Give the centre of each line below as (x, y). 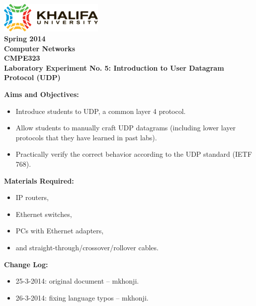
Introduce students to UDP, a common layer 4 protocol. (101, 111)
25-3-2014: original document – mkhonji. (77, 281)
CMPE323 (22, 58)
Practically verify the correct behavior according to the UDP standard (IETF (134, 154)
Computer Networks (40, 48)
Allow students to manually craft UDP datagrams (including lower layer (126, 128)
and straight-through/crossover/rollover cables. (87, 247)
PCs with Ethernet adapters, (60, 231)
